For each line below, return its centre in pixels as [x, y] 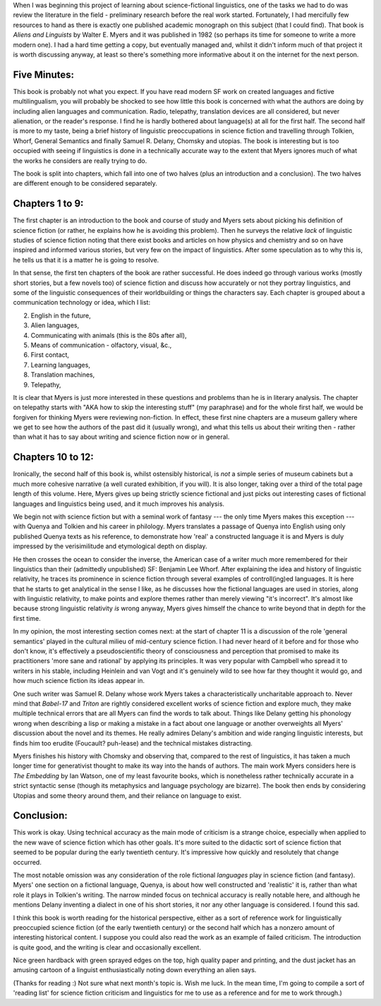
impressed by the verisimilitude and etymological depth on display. [110, 546]
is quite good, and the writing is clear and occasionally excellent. [107, 947]
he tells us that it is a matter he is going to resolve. [86, 260]
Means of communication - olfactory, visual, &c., [101, 345]
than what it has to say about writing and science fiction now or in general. [121, 437]
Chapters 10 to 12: [54, 457]
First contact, [50, 355]
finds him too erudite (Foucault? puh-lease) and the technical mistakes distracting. [133, 743]
